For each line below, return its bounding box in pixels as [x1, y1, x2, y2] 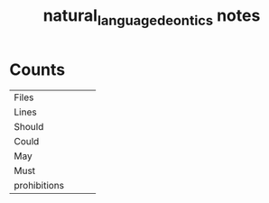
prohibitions [14, 179, 65, 191]
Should [14, 120, 44, 133]
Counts [9, 60, 66, 79]
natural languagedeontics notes [42, 5, 261, 29]
